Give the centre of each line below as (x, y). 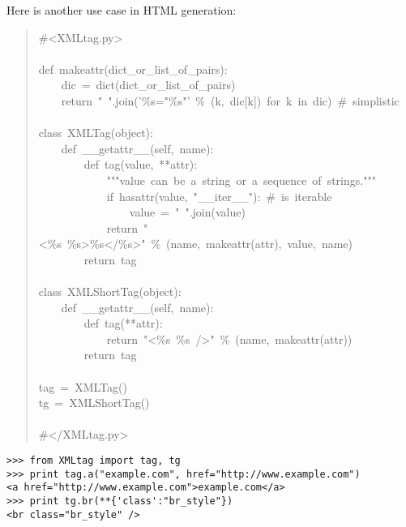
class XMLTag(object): (96, 133)
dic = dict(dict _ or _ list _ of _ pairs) (148, 85)
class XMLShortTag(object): (110, 291)
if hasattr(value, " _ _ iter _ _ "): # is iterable (219, 196)
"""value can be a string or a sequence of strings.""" (241, 180)
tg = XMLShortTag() (94, 403)
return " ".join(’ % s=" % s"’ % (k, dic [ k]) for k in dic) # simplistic (230, 100)
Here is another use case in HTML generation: (122, 10)
